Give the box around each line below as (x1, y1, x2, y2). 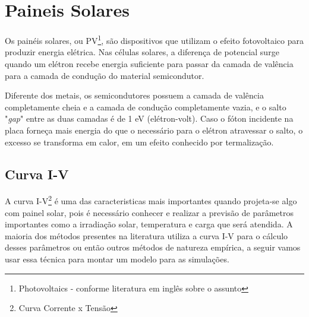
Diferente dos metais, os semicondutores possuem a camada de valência (5, 89, 264, 102)
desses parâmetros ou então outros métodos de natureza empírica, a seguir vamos (5, 241, 301, 253)
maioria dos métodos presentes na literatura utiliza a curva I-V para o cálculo (5, 229, 288, 242)
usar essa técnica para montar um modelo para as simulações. (5, 252, 229, 265)
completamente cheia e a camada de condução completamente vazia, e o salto (5, 100, 286, 113)
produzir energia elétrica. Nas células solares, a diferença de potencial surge (5, 46, 279, 58)
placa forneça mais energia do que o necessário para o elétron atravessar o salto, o (5, 123, 303, 136)
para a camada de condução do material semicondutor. (5, 69, 204, 81)
